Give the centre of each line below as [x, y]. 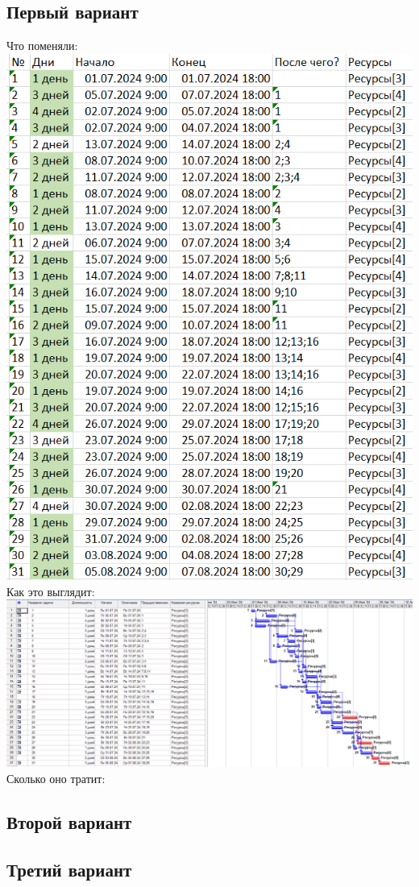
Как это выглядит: [51, 591]
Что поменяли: [42, 46]
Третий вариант [69, 869]
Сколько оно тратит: [56, 778]
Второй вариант [69, 821]
